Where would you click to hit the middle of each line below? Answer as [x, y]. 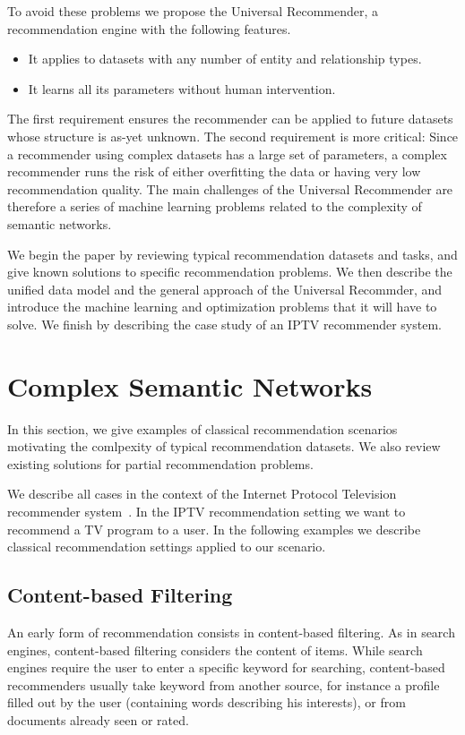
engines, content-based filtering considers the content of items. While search [215, 650]
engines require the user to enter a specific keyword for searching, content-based [226, 667]
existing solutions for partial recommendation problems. [160, 463]
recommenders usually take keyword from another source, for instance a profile [224, 684]
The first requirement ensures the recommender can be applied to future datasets [230, 119]
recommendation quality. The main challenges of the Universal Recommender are [230, 188]
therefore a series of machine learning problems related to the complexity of [215, 206]
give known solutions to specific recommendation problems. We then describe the [230, 272]
